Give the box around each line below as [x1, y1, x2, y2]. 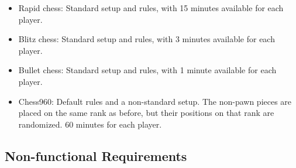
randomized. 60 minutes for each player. [18, 118, 162, 130]
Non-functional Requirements [5, 146, 187, 164]
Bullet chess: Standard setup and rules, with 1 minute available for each [18, 64, 277, 76]
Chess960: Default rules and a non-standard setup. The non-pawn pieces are [18, 95, 292, 107]
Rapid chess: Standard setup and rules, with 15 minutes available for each [18, 2, 284, 13]
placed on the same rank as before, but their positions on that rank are [18, 107, 274, 119]
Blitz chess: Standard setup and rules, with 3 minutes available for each [18, 33, 275, 45]
